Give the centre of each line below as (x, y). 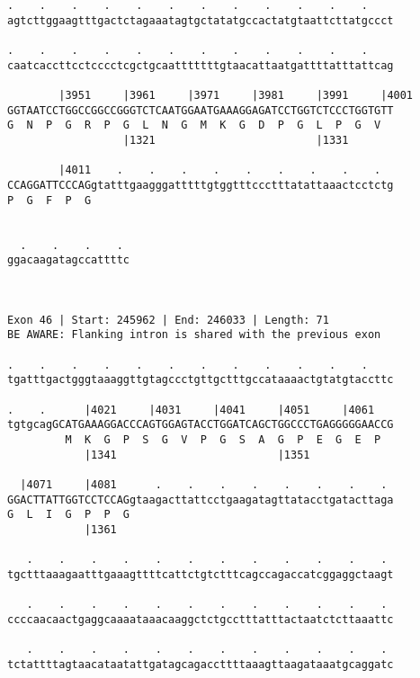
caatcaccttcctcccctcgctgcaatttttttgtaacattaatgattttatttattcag (201, 65)
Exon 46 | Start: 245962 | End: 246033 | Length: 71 (168, 320)
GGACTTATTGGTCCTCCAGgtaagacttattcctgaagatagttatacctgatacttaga (201, 500)
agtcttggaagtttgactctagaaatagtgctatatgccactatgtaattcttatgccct (201, 20)
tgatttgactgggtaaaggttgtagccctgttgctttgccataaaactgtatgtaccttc (201, 380)
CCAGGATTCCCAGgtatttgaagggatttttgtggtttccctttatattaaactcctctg (201, 185)
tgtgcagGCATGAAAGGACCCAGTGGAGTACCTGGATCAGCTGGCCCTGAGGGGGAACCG (201, 425)
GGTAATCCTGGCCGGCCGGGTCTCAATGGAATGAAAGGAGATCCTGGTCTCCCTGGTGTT (201, 110)
